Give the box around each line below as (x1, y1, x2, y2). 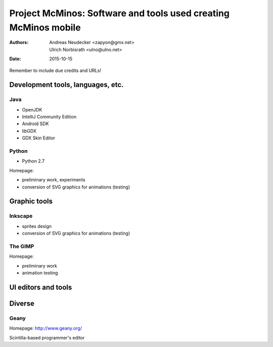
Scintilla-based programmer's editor (9, 334, 85, 340)
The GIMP (9, 243, 34, 250)
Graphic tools (9, 197, 53, 206)
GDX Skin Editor (22, 135, 56, 141)
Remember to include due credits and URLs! (9, 67, 101, 73)
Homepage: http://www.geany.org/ (9, 325, 82, 331)
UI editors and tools (9, 283, 72, 291)
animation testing (22, 270, 58, 276)
